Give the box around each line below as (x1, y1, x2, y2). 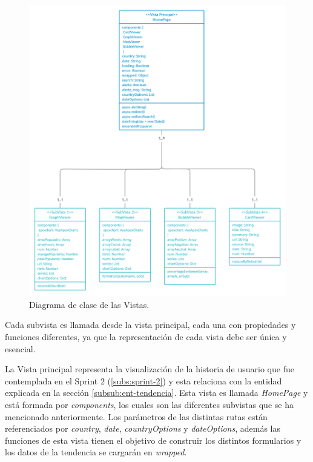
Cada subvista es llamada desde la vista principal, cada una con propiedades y (5, 318, 296, 331)
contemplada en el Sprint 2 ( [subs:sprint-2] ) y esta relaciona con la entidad (5, 374, 282, 387)
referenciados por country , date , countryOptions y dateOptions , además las (5, 422, 280, 435)
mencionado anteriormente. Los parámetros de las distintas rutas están (5, 410, 268, 423)
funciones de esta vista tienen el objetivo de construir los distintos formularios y (5, 434, 301, 446)
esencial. (5, 342, 36, 355)
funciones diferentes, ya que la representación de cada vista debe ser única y (5, 330, 287, 343)
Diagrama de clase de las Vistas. (29, 298, 150, 310)
